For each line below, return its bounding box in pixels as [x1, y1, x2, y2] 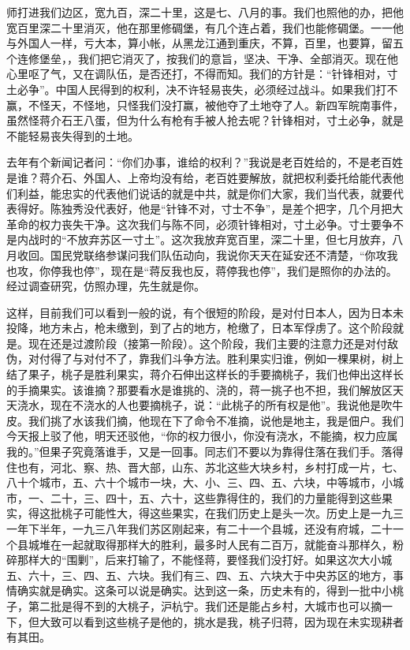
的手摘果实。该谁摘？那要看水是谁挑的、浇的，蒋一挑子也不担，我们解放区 [6, 381, 393, 398]
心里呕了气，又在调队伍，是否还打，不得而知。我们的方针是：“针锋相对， [6, 65, 387, 82]
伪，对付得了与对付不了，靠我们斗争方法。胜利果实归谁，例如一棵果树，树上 [6, 350, 404, 367]
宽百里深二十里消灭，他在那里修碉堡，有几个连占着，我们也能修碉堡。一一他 [6, 19, 404, 35]
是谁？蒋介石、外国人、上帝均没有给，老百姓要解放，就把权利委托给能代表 [6, 169, 393, 185]
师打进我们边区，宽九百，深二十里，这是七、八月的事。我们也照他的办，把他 [6, 4, 404, 20]
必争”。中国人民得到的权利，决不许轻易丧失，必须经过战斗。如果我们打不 [17, 80, 398, 97]
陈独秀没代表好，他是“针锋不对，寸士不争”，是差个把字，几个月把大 [50, 200, 404, 217]
